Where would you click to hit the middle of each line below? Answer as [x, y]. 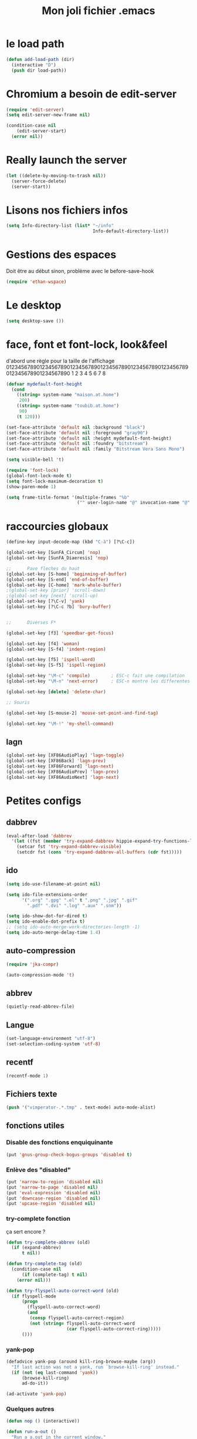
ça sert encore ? [26, 1231]
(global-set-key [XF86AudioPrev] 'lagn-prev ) [62, 772]
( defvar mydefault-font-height [44, 384]
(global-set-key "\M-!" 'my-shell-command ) [60, 724]
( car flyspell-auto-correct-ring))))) [114, 1329]
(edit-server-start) [42, 131]
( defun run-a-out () [31, 1432]
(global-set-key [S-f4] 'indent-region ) [56, 649]
